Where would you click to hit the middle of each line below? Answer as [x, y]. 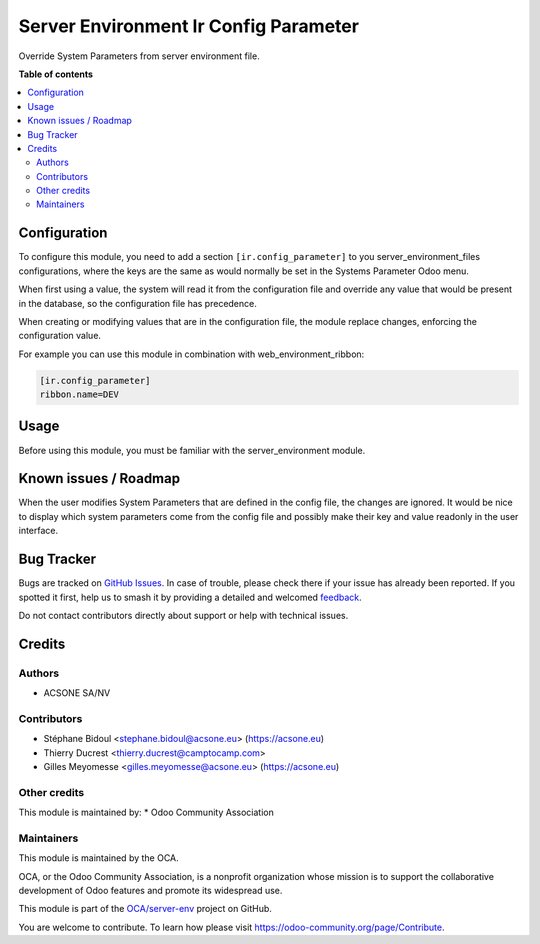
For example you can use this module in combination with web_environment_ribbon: [191, 354]
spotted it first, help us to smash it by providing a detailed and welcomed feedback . [190, 597]
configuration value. [60, 336]
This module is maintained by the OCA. [98, 858]
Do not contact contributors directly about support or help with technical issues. [183, 615]
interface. [38, 531]
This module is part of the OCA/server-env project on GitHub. [145, 909]
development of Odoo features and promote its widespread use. [150, 891]
